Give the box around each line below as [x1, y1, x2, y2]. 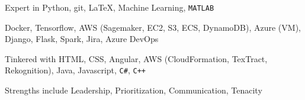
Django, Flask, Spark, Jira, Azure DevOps [5, 33, 159, 45]
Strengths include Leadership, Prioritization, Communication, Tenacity [5, 84, 262, 96]
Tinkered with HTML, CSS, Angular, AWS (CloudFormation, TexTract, [5, 52, 268, 64]
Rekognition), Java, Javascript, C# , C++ [5, 64, 146, 76]
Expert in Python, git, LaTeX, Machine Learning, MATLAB [5, 1, 214, 13]
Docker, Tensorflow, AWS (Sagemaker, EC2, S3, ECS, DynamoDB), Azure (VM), [5, 21, 301, 33]
